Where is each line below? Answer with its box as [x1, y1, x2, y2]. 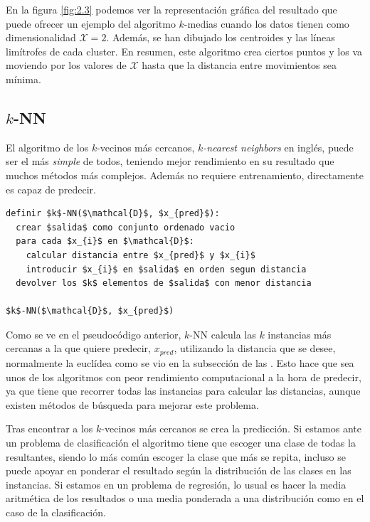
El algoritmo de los [6, 139, 89, 154]
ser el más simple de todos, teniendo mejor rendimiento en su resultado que [6, 154, 334, 169]
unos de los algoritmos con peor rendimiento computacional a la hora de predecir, [6, 369, 361, 384]
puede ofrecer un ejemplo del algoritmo [6, 16, 176, 31]
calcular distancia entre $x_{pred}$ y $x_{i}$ [26, 250, 255, 260]
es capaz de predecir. [6, 181, 96, 196]
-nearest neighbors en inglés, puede [203, 139, 354, 154]
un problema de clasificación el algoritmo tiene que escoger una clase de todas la [6, 435, 356, 449]
